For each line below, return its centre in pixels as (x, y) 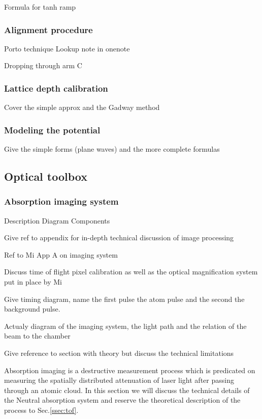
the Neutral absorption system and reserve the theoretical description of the (122, 400)
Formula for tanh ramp (40, 7)
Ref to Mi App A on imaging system (61, 254)
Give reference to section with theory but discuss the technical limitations (119, 353)
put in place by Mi (33, 282)
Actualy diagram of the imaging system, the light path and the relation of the (125, 326)
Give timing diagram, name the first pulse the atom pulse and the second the (124, 299)
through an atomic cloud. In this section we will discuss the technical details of (127, 390)
